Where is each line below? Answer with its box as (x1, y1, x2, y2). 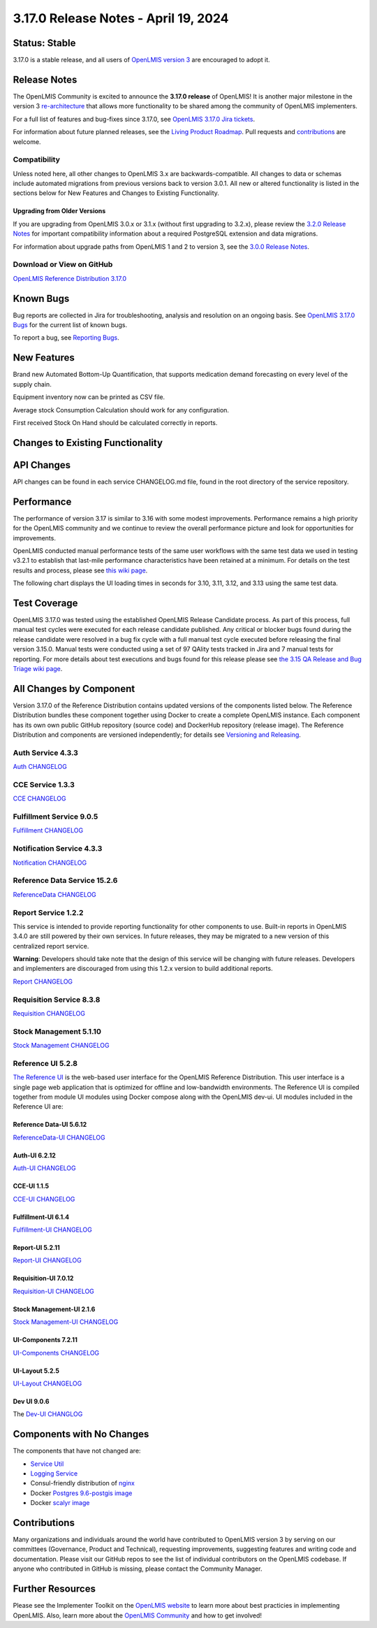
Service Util (30, 1460, 64, 1468)
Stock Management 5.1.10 (13, 1026, 101, 1036)
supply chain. (13, 380, 52, 388)
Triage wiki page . (13, 664, 63, 672)
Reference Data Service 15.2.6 (13, 876, 118, 886)
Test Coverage (13, 597, 78, 609)
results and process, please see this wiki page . (13, 566, 148, 575)
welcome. (13, 137, 41, 146)
